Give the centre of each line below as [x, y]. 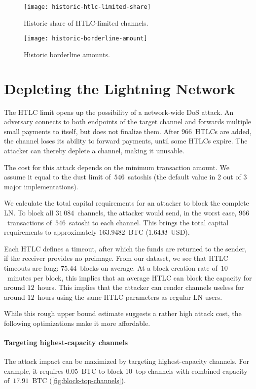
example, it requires [34, 371]
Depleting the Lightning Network [120, 88]
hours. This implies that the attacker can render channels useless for [141, 287]
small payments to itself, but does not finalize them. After [92, 131]
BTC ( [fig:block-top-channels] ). [79, 380]
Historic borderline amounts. [67, 54]
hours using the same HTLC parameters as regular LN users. [130, 297]
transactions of [30, 222]
